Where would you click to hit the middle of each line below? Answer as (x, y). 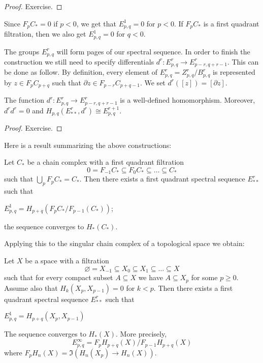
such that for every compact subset (59, 277)
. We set (153, 82)
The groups (22, 51)
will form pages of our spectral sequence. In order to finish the (153, 51)
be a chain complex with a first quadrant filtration (106, 162)
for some (204, 277)
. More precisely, (141, 334)
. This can (243, 61)
